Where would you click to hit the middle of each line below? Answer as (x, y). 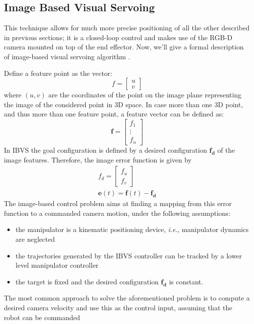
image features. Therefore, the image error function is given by (98, 159)
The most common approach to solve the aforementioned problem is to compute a (127, 298)
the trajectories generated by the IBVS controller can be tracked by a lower (129, 255)
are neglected (35, 239)
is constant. (186, 281)
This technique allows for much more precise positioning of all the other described (127, 28)
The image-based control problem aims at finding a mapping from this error (118, 203)
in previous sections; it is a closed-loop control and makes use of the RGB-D (118, 37)
